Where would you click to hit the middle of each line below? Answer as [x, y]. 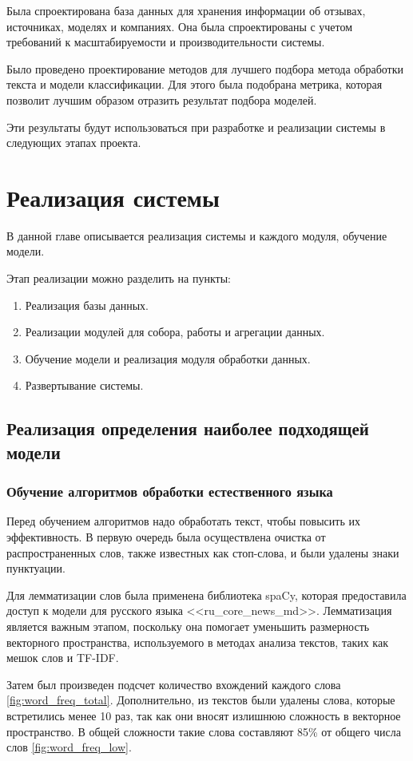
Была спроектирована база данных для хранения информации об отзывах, [186, 10]
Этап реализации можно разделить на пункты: [119, 278]
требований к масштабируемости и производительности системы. [166, 42]
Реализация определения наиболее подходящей [188, 428]
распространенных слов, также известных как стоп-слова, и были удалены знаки [203, 552]
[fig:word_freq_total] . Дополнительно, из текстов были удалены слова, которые [201, 700]
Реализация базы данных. [87, 305]
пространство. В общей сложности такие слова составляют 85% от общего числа [204, 731]
